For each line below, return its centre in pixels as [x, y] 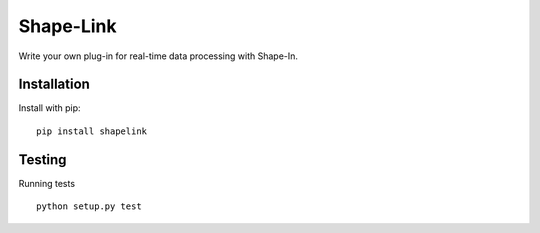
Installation [54, 84]
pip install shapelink [92, 131]
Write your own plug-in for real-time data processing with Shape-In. [158, 56]
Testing [42, 159]
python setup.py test [89, 206]
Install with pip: [49, 108]
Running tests [46, 183]
